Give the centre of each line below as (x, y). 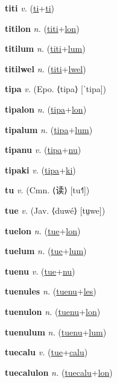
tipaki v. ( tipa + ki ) (40, 170)
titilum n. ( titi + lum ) (45, 48)
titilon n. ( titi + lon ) (42, 28)
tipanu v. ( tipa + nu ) (43, 150)
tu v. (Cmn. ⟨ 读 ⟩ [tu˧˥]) (47, 190)
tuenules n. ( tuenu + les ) (51, 291)
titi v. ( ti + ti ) (30, 8)
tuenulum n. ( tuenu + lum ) (56, 332)
